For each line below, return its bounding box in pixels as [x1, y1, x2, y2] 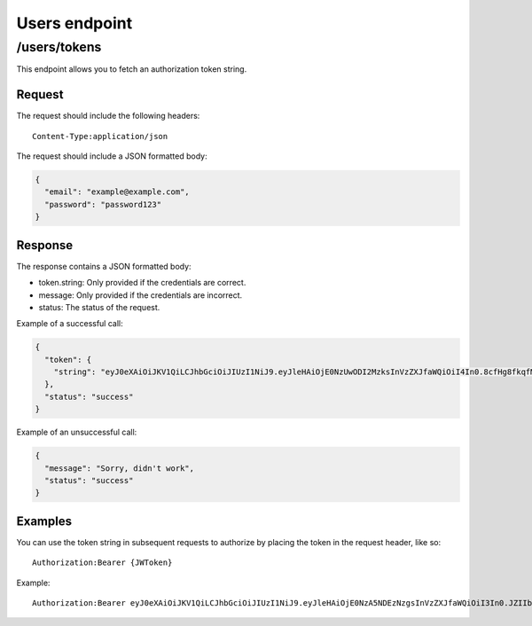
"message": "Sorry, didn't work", [44, 463, 195, 473]
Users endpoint [16, 13, 133, 33]
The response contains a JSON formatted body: [16, 261, 192, 271]
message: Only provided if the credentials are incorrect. [38, 289, 243, 301]
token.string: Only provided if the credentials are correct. [38, 278, 246, 288]
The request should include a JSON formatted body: [16, 151, 207, 161]
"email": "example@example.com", [44, 187, 190, 197]
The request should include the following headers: [16, 111, 200, 121]
